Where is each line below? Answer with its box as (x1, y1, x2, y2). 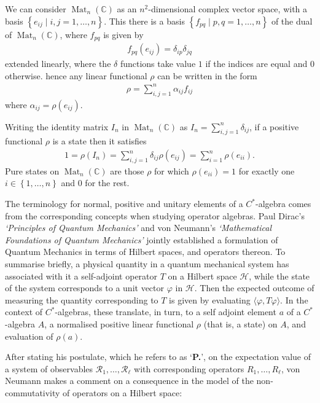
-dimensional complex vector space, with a (148, 2, 308, 15)
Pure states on (5, 164, 60, 177)
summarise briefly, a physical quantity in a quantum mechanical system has (5, 257, 289, 270)
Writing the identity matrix (5, 120, 109, 133)
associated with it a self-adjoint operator (5, 269, 158, 282)
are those (110, 164, 144, 177)
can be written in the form (157, 69, 257, 82)
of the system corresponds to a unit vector (5, 281, 165, 294)
